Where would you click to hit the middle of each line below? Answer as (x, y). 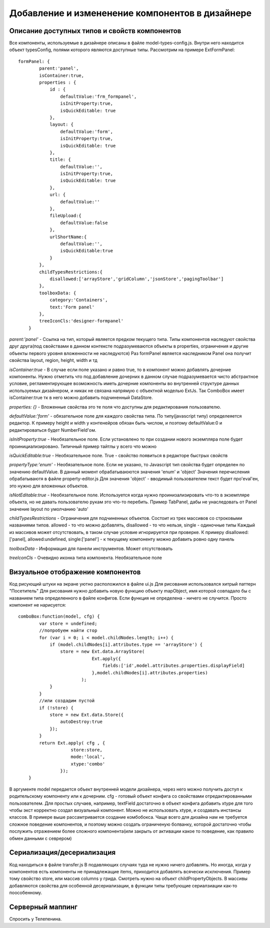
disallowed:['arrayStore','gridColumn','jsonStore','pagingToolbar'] (137, 279)
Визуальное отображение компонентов (75, 572)
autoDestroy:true (81, 722)
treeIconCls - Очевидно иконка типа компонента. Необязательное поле (86, 558)
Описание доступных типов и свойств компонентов (95, 31)
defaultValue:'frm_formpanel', (98, 96)
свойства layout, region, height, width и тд (53, 360)
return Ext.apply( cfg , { (72, 743)
